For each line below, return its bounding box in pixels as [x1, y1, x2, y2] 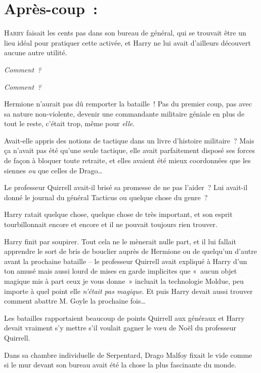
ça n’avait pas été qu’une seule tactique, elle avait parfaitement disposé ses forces [4, 145, 255, 156]
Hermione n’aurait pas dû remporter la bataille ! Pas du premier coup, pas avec [4, 98, 252, 109]
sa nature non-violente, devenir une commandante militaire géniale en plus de [4, 108, 245, 119]
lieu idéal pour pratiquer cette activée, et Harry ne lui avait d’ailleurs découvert [4, 37, 251, 48]
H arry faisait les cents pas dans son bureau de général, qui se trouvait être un [4, 27, 246, 38]
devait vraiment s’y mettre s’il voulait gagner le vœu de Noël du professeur [4, 322, 236, 333]
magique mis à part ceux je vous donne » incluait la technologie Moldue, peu [4, 276, 244, 286]
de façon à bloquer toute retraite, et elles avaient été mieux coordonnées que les [4, 155, 251, 166]
